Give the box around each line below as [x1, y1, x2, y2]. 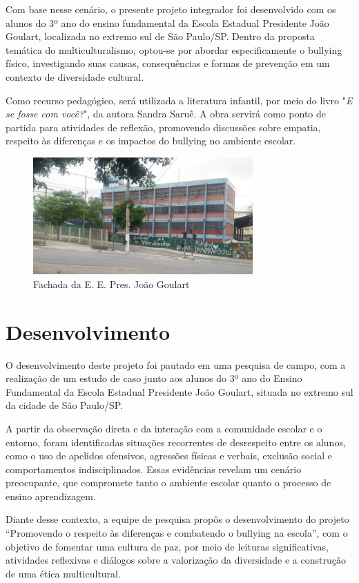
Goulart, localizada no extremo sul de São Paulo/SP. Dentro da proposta [6, 29, 315, 44]
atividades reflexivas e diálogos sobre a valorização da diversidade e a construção [6, 553, 346, 567]
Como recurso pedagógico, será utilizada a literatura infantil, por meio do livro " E [6, 93, 353, 107]
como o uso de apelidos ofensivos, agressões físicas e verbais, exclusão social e [6, 448, 333, 463]
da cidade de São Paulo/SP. [6, 398, 123, 412]
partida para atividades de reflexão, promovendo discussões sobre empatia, [6, 120, 321, 134]
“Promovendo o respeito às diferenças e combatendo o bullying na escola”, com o [6, 526, 348, 540]
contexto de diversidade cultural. [6, 69, 144, 84]
